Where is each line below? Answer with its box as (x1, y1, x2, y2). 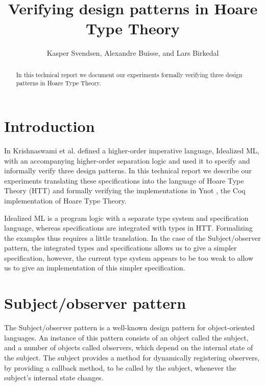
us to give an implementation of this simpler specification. (4, 262, 185, 273)
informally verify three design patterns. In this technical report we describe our (4, 165, 252, 176)
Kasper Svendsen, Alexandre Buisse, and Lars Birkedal (46, 48, 219, 58)
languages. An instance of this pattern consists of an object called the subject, (4, 332, 249, 343)
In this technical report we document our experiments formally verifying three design (16, 70, 243, 79)
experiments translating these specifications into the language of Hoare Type (4, 175, 244, 186)
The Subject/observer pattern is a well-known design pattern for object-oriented (4, 322, 255, 333)
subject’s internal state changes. (4, 372, 104, 383)
